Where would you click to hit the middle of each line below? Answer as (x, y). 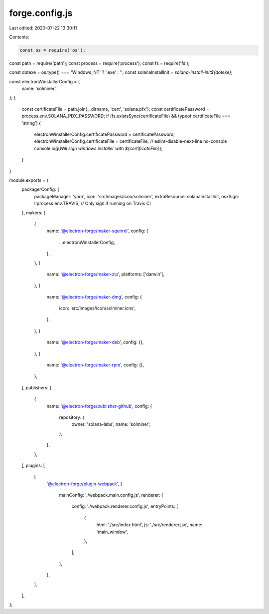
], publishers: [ (37, 387)
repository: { (72, 417)
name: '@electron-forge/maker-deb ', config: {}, (95, 342)
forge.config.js (41, 13)
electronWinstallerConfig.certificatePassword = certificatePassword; (105, 134)
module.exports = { (29, 180)
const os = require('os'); (53, 50)
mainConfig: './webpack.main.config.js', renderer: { (111, 495)
